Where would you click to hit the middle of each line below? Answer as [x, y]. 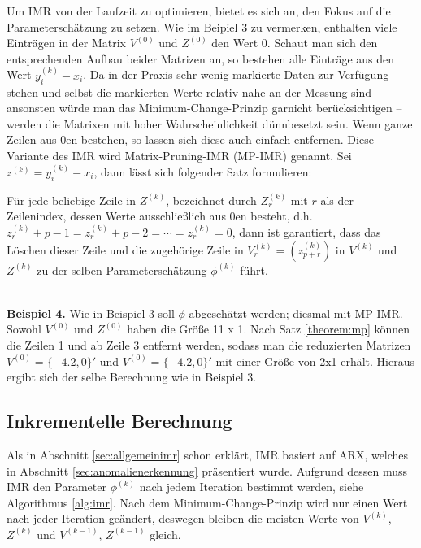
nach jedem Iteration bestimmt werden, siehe [252, 487]
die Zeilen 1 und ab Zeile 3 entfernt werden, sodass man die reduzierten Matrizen [209, 344]
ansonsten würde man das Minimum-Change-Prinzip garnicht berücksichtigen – [204, 108]
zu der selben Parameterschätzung [122, 270]
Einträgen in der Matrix [66, 43]
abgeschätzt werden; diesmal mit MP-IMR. [296, 313]
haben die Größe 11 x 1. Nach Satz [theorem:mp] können [269, 329]
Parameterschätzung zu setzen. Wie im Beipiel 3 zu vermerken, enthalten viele [202, 26]
